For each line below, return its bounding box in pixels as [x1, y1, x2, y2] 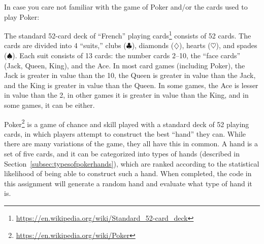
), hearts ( [179, 40, 211, 51]
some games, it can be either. [4, 100, 95, 110]
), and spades [216, 40, 257, 51]
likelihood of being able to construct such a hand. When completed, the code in [4, 168, 252, 179]
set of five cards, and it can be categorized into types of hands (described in [4, 148, 240, 159]
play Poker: [4, 11, 40, 22]
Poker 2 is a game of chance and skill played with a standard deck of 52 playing [4, 117, 249, 129]
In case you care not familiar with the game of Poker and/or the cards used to [4, 2, 248, 12]
